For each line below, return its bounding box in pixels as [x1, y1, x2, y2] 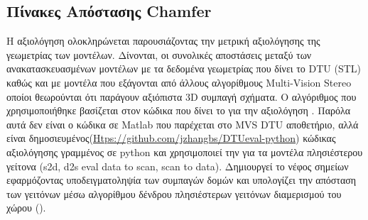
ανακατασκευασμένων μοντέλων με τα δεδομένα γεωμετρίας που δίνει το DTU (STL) [6, 61, 362, 76]
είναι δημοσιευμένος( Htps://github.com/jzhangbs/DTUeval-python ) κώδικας [6, 131, 336, 145]
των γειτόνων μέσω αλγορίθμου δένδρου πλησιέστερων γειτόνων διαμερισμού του [6, 186, 342, 201]
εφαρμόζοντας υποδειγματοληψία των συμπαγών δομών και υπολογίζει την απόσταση [6, 172, 357, 187]
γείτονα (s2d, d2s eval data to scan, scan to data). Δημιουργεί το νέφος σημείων [6, 158, 349, 173]
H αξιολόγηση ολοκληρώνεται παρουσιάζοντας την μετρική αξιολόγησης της [6, 33, 320, 48]
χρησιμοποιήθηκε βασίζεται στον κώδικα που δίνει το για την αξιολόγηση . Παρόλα [6, 103, 351, 118]
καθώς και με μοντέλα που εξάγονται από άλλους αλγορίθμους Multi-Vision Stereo [6, 75, 352, 89]
